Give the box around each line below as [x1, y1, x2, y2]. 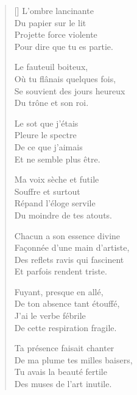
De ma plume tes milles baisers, [14, 353, 133, 366]
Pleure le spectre [14, 128, 77, 141]
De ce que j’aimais [14, 140, 83, 153]
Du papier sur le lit [14, 16, 86, 29]
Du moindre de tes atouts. [14, 208, 113, 221]
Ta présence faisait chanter [14, 341, 114, 354]
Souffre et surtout [14, 184, 80, 197]
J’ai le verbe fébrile [14, 309, 86, 322]
